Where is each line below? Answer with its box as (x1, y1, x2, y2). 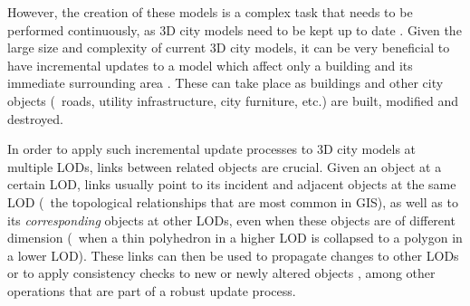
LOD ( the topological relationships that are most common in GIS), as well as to (7, 192, 458, 211)
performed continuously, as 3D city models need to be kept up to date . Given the (7, 20, 462, 39)
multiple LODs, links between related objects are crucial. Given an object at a (7, 157, 442, 176)
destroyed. (7, 109, 63, 128)
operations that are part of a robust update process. (7, 281, 296, 300)
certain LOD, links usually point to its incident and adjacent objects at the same (7, 175, 456, 194)
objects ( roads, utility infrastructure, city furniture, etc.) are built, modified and (7, 91, 458, 110)
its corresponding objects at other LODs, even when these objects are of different (7, 210, 456, 229)
